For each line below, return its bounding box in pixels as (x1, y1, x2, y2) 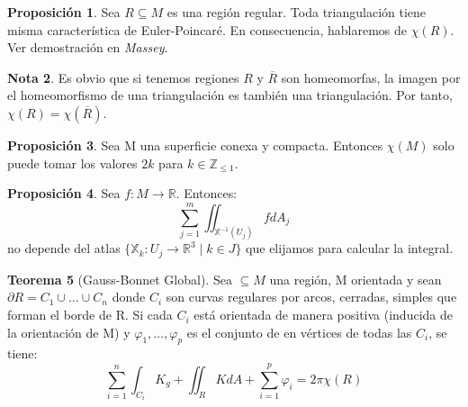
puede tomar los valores (7, 153, 138, 172)
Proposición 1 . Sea (7, 3, 121, 21)
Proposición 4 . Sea (7, 184, 121, 203)
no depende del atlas (7, 239, 121, 258)
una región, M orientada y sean (269, 269, 442, 288)
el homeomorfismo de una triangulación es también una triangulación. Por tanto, (7, 86, 453, 104)
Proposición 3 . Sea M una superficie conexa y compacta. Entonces (7, 135, 383, 154)
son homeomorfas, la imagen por (281, 68, 461, 86)
